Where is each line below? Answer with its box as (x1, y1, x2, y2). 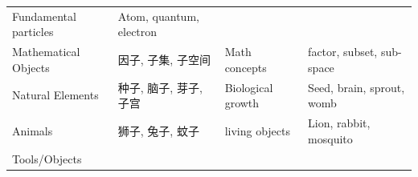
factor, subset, (308, 43, 378, 60)
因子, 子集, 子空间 (117, 50, 211, 67)
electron (117, 23, 158, 40)
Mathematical (12, 43, 80, 60)
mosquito (308, 130, 353, 147)
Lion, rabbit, (308, 115, 371, 131)
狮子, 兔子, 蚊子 (117, 122, 199, 139)
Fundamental (12, 7, 76, 24)
